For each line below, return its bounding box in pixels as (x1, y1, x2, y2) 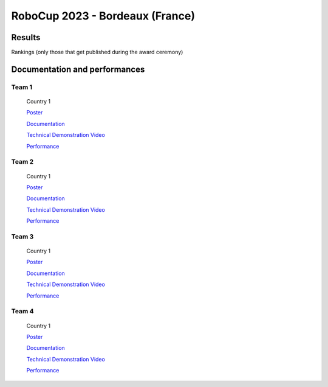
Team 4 (11, 307, 34, 316)
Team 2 (11, 158, 34, 166)
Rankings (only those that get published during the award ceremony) (11, 49, 183, 56)
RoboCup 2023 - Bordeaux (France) (11, 9, 196, 23)
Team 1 (11, 83, 33, 91)
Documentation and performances (11, 64, 145, 74)
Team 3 (11, 232, 34, 240)
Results (11, 32, 41, 43)
